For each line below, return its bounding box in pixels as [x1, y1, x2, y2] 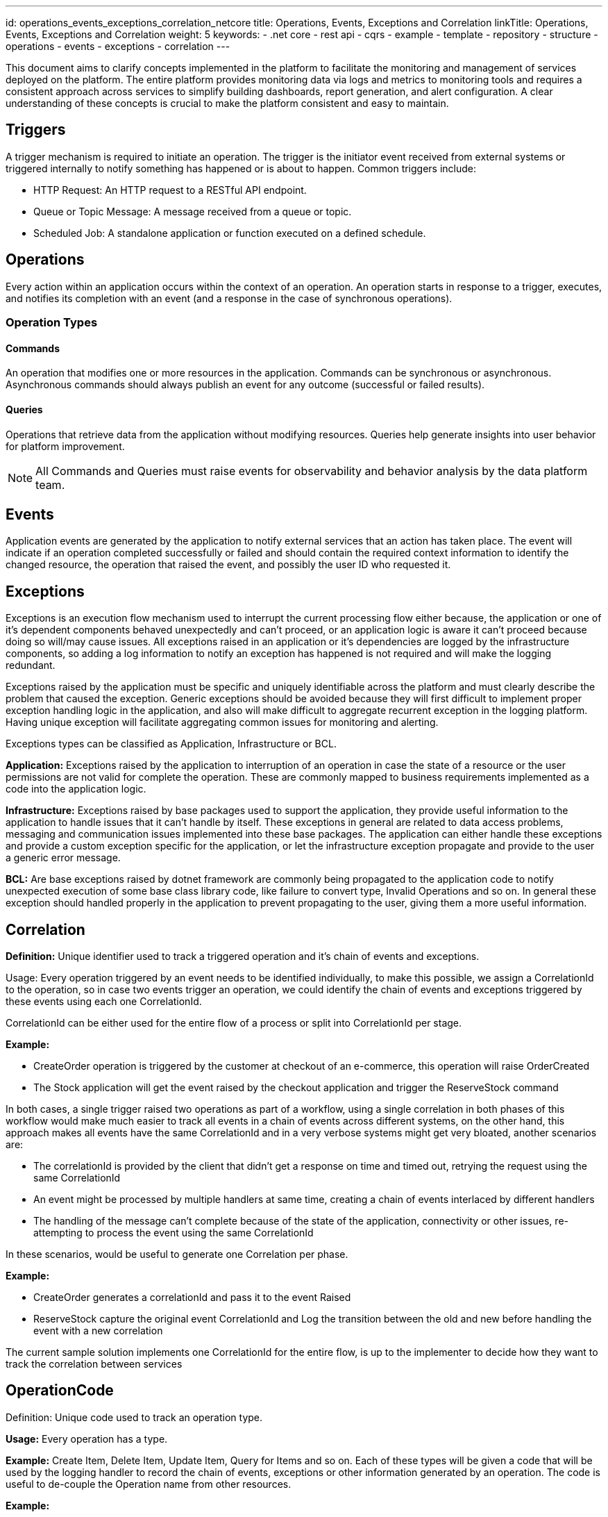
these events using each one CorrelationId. [6, 995, 202, 1008]
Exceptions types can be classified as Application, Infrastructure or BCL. [6, 738, 337, 750]
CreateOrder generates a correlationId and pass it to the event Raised [33, 1291, 351, 1304]
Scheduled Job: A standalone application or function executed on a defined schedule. [33, 226, 426, 239]
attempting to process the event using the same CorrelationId [33, 1227, 314, 1239]
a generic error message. [6, 852, 121, 864]
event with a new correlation [33, 1325, 163, 1337]
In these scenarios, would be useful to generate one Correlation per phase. [6, 1248, 348, 1261]
